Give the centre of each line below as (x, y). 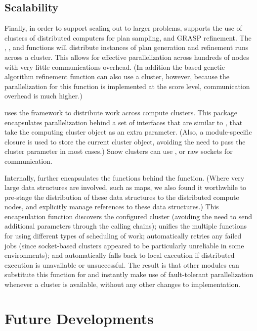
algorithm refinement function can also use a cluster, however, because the (117, 76)
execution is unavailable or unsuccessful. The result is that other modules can (122, 264)
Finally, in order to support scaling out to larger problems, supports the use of (123, 28)
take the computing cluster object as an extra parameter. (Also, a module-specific (128, 132)
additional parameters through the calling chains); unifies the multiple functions (126, 226)
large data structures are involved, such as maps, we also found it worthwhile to (126, 187)
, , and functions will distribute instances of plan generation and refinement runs (127, 47)
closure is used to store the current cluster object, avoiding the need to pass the (125, 141)
